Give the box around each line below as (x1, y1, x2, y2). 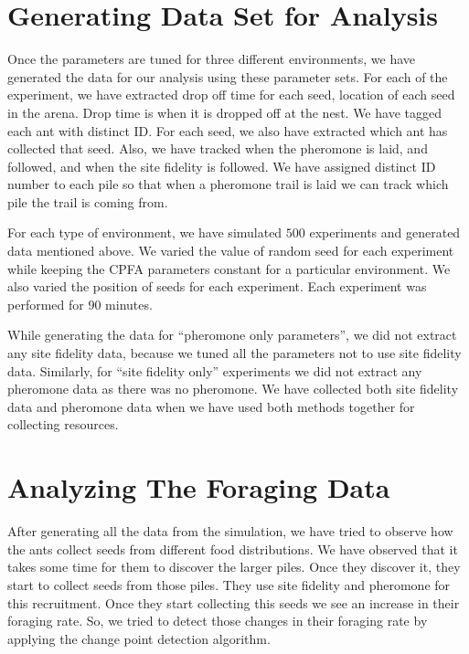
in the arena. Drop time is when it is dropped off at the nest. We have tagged (7, 102, 442, 121)
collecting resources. (7, 415, 119, 434)
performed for (7, 294, 84, 313)
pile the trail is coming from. (7, 192, 168, 211)
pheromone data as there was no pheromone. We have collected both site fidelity (7, 379, 459, 398)
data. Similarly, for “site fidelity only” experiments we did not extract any (7, 361, 422, 380)
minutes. (105, 294, 153, 313)
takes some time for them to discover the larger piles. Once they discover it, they (7, 557, 461, 576)
